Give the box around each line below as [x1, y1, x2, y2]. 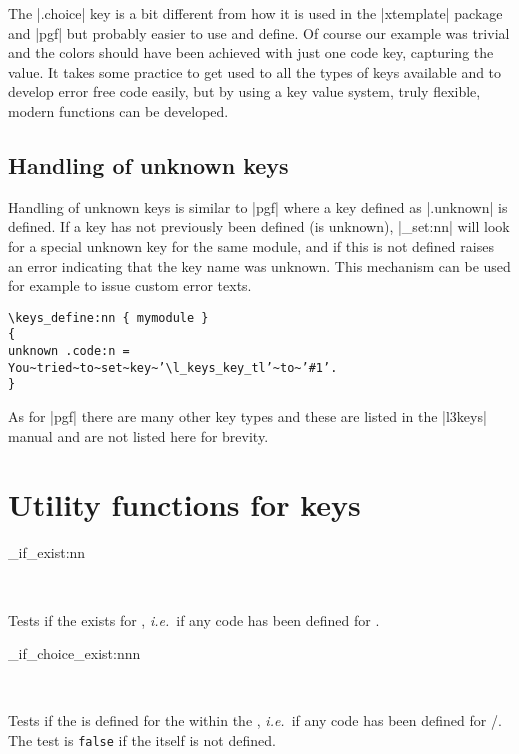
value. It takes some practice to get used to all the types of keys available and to [8, 61, 502, 82]
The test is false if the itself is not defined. [8, 729, 276, 750]
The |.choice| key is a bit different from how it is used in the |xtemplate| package [8, 3, 503, 23]
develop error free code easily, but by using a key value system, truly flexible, [8, 81, 481, 102]
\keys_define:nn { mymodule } [8, 310, 209, 325]
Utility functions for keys [8, 484, 361, 525]
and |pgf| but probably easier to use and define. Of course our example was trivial [8, 22, 510, 43]
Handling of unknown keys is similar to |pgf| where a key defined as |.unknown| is [8, 196, 508, 217]
